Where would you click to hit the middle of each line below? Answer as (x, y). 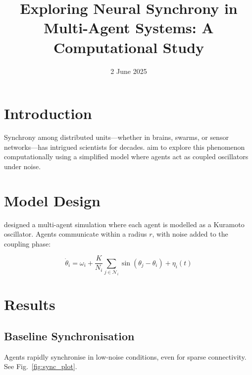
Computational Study (129, 47)
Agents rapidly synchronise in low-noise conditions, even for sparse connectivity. (125, 356)
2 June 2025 (129, 71)
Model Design (52, 200)
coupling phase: (27, 243)
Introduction (48, 113)
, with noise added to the (190, 234)
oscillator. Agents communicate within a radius (76, 234)
